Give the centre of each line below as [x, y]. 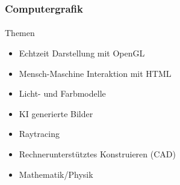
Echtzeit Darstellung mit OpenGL [82, 53]
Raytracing [39, 134]
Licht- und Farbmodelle [62, 93]
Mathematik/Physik [56, 174]
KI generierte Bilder [56, 113]
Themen [20, 33]
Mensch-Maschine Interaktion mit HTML [95, 73]
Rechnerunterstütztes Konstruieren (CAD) [97, 154]
